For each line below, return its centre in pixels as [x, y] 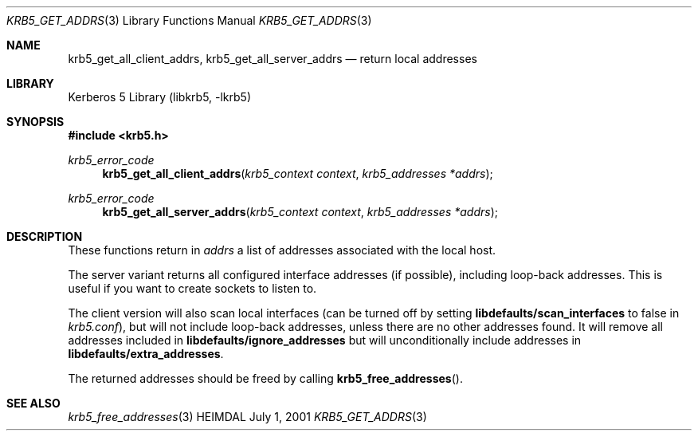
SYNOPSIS [35, 122]
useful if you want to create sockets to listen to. [192, 288]
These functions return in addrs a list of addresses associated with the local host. [282, 250]
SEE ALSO [33, 403]
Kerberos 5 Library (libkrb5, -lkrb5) [160, 97]
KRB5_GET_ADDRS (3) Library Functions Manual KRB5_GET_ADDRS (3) [189, 20]
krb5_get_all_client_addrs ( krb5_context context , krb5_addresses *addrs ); [298, 173]
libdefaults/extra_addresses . [146, 354]
